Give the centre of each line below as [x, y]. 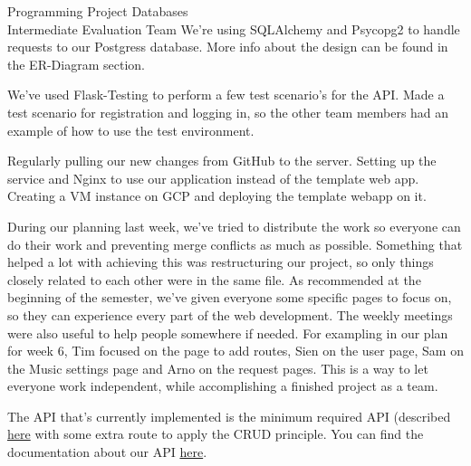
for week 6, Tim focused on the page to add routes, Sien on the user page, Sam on [235, 351]
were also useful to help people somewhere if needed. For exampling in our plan [228, 333]
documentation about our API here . [107, 452]
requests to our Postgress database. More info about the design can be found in [228, 47]
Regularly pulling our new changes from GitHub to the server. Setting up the [222, 161]
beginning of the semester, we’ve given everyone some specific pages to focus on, [230, 297]
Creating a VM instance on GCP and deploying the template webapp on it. [217, 196]
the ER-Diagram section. [76, 64]
